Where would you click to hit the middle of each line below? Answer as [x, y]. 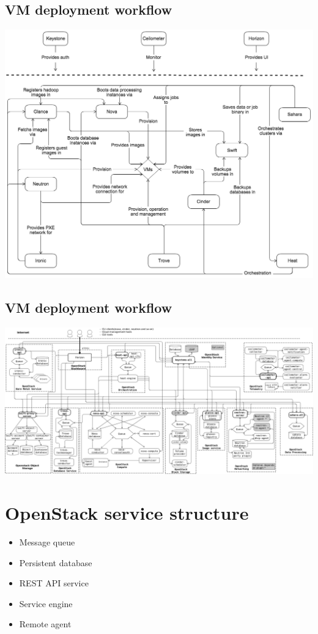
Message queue [47, 541]
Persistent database [56, 562]
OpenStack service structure [127, 512]
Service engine [46, 603]
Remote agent [45, 624]
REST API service [54, 583]
